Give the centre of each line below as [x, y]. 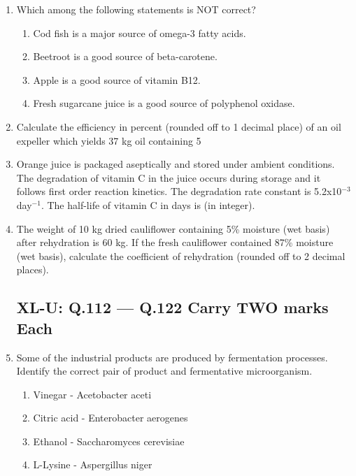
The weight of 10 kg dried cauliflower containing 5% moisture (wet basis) [173, 228]
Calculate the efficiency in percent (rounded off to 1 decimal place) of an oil [179, 126]
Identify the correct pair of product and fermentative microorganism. [164, 371]
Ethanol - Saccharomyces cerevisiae [109, 441]
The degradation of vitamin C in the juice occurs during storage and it [169, 177]
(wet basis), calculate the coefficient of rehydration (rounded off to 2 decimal [181, 255]
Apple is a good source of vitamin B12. [117, 79]
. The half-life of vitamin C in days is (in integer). [148, 204]
